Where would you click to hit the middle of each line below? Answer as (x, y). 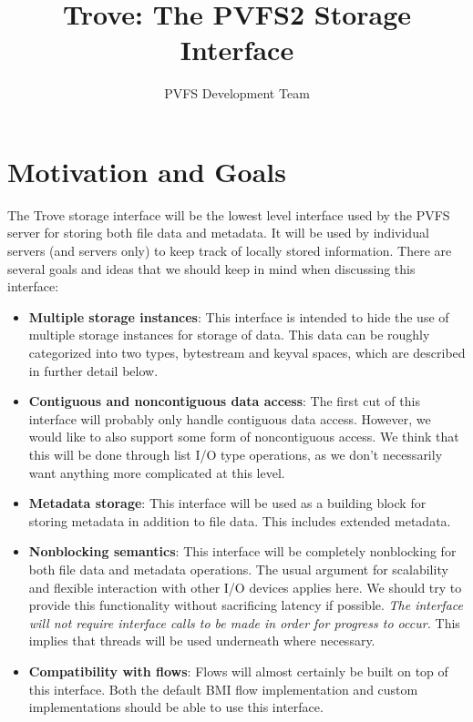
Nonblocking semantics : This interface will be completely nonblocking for (242, 551)
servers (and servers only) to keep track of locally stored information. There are (230, 251)
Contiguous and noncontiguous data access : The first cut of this (224, 401)
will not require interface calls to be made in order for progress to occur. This (244, 622)
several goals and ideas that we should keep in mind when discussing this (211, 268)
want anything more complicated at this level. (157, 472)
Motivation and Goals (147, 171)
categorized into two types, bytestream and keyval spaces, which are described (247, 352)
